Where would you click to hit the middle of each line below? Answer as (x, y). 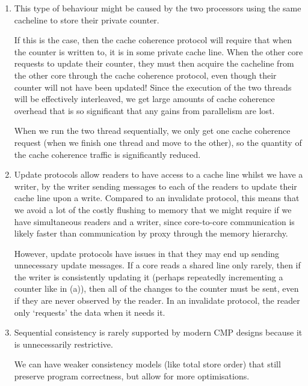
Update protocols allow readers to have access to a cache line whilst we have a (159, 174)
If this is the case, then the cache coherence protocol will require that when (153, 40)
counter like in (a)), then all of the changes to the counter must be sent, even (156, 288)
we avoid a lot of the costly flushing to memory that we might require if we (153, 209)
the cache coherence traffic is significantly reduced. (107, 154)
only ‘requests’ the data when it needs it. (90, 312)
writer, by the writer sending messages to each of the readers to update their (156, 186)
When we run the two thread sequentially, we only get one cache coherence (152, 131)
